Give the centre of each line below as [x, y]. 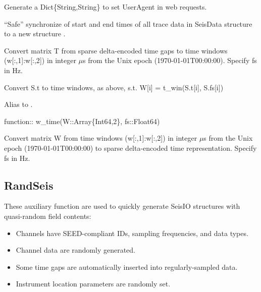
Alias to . [18, 104]
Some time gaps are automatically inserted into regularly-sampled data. [127, 267]
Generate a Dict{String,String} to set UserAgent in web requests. [106, 7]
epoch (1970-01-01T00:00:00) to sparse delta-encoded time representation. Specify [130, 148]
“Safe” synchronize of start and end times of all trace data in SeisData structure [128, 23]
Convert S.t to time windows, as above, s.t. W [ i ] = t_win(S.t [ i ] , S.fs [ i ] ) [114, 87]
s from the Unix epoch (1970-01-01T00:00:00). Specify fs [170, 60]
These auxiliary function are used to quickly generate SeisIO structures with [122, 206]
